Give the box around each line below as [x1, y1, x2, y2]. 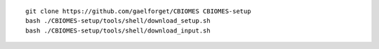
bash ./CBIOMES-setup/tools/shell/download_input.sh [25, 26, 211, 35]
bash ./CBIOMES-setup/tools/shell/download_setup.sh [25, 17, 211, 25]
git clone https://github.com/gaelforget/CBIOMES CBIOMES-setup [25, 8, 252, 15]
